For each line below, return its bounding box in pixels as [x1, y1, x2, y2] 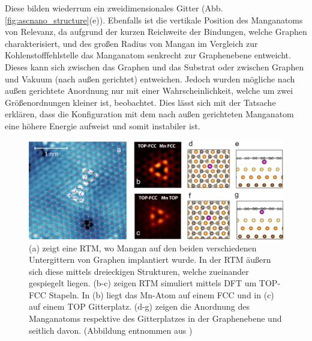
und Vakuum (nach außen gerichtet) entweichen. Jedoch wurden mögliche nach [5, 72, 295, 85]
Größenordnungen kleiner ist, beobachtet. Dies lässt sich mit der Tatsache [5, 96, 276, 108]
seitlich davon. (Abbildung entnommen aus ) [29, 324, 193, 336]
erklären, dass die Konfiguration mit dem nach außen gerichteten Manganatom [5, 108, 294, 120]
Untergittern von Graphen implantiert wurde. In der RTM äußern [29, 253, 271, 266]
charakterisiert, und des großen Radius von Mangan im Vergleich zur [5, 37, 258, 49]
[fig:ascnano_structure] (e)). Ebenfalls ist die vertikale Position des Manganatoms [5, 13, 303, 26]
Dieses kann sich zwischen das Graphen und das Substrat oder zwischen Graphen [5, 60, 304, 73]
